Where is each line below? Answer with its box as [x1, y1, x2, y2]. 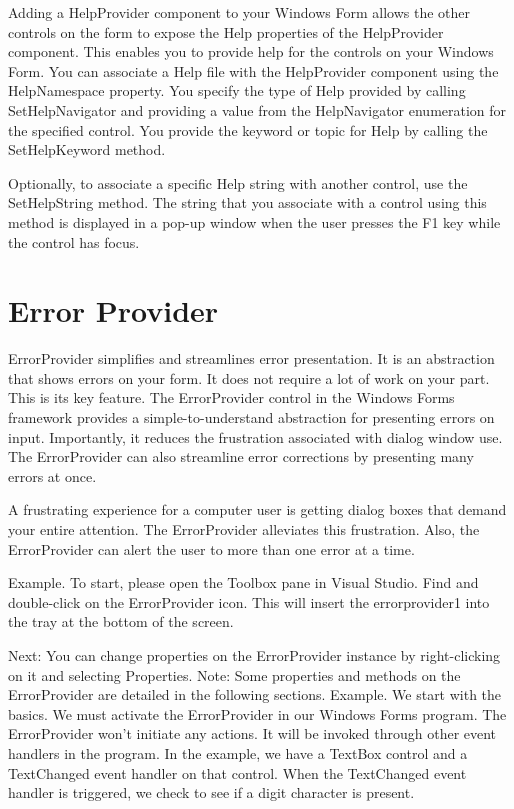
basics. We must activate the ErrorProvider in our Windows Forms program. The [8, 703, 507, 724]
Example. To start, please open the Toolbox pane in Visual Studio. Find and [8, 572, 479, 593]
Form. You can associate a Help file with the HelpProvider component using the [8, 60, 499, 81]
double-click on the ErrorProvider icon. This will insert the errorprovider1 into [8, 591, 490, 612]
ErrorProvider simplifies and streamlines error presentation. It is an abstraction [8, 348, 495, 369]
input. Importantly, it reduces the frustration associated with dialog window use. [8, 426, 503, 447]
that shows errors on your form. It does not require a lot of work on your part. [8, 367, 490, 388]
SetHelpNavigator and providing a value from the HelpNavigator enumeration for [8, 99, 507, 120]
